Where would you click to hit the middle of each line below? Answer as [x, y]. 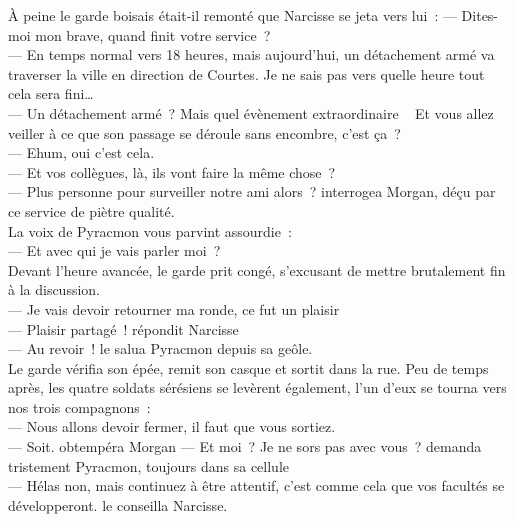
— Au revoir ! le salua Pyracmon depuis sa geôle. [160, 348]
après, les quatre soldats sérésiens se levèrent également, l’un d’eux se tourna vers [257, 387]
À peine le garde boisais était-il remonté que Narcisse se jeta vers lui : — [232, 15]
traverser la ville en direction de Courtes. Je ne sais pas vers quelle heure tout [246, 73]
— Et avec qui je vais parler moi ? [114, 250]
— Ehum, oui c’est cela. [81, 152]
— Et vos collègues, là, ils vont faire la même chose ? [172, 171]
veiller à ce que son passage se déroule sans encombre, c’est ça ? [204, 132]
